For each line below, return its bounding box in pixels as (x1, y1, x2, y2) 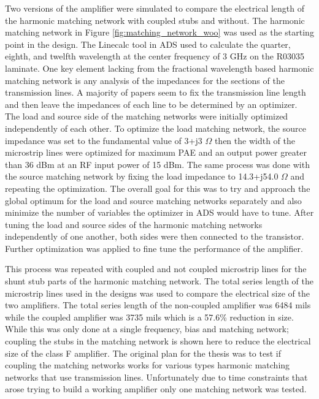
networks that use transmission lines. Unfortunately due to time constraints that (5, 370, 308, 383)
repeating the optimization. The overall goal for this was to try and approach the (5, 181, 310, 194)
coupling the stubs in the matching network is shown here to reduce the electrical (5, 335, 311, 348)
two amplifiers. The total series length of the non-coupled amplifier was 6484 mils (5, 298, 311, 311)
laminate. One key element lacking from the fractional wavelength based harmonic (5, 61, 314, 74)
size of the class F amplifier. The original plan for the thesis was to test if (5, 346, 281, 359)
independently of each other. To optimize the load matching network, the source (5, 121, 306, 134)
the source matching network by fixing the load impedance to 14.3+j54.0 (5, 170, 279, 183)
